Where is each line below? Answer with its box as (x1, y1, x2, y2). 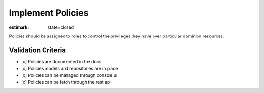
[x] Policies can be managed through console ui (21, 72, 118, 78)
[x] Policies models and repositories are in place (21, 66, 118, 72)
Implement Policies (9, 7, 88, 18)
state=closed (47, 24, 74, 30)
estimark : (9, 24, 29, 30)
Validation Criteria (9, 46, 66, 54)
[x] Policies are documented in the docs (21, 58, 102, 64)
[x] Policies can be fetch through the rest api (21, 79, 111, 85)
